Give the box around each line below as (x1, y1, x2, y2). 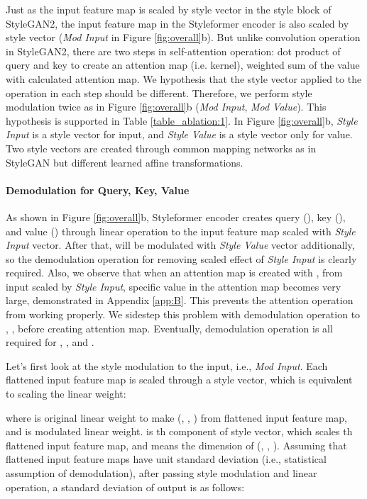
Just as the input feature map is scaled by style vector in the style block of (6, 2, 332, 16)
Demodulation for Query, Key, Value (6, 182, 190, 197)
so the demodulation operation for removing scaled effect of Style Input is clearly (6, 251, 357, 266)
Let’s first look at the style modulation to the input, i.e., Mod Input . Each (6, 358, 328, 373)
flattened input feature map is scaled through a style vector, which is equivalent (6, 372, 353, 387)
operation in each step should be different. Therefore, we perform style (6, 85, 312, 100)
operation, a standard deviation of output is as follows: (6, 479, 245, 494)
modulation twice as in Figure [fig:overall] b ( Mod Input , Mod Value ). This (6, 99, 327, 114)
